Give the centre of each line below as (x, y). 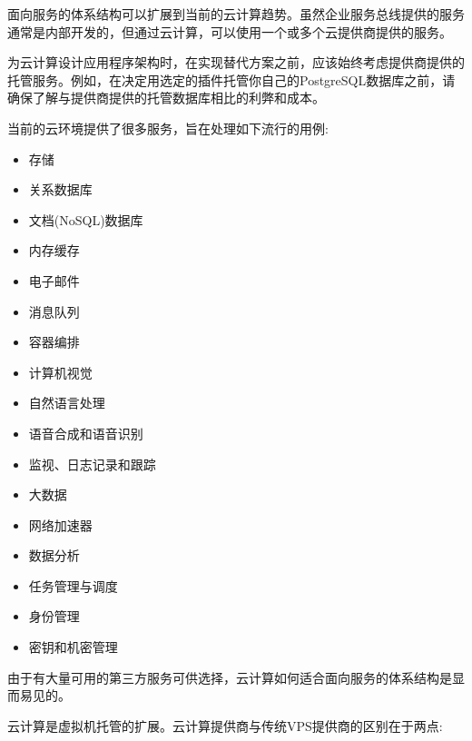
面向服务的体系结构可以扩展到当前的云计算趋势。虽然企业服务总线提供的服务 (236, 14)
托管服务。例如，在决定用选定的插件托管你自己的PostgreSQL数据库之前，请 (231, 79)
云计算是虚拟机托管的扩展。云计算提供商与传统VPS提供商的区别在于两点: (225, 725)
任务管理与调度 (73, 585)
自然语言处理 (67, 403)
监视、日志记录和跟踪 (92, 464)
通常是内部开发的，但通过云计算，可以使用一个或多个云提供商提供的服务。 (230, 31)
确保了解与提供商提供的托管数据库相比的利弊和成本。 (166, 98)
